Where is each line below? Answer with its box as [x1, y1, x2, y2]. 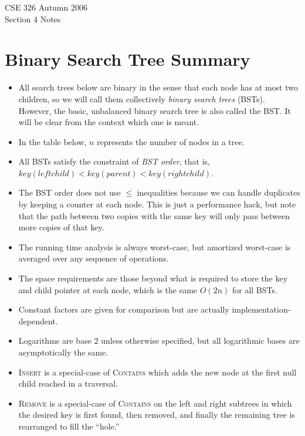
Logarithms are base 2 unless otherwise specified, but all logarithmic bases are [18, 334, 300, 347]
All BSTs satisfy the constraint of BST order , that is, [18, 155, 210, 167]
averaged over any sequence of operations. [18, 252, 169, 264]
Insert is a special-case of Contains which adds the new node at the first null [18, 365, 297, 378]
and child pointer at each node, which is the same [18, 283, 198, 296]
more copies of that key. [18, 221, 104, 233]
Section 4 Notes [5, 12, 61, 25]
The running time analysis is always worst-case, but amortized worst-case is [18, 240, 291, 253]
